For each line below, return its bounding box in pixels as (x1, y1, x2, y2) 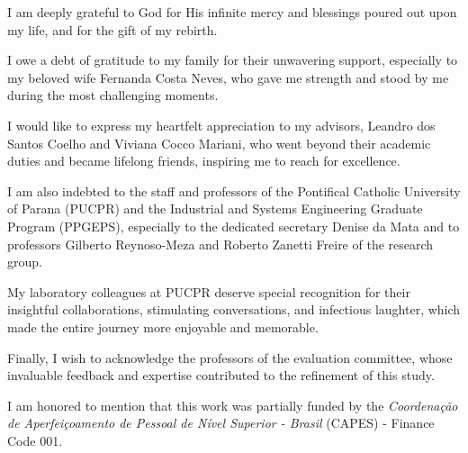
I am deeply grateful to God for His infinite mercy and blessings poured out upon (7, 3, 457, 21)
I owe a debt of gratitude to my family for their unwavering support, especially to (7, 50, 458, 69)
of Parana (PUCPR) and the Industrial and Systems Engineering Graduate (7, 199, 423, 218)
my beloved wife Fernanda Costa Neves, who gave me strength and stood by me (7, 68, 449, 86)
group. (7, 252, 42, 271)
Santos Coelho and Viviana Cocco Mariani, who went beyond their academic (7, 133, 431, 152)
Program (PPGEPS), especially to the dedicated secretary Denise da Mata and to (7, 216, 460, 235)
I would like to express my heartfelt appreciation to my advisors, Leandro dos (7, 115, 436, 134)
